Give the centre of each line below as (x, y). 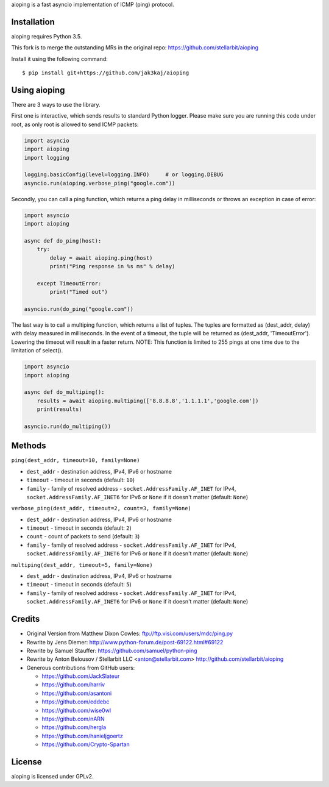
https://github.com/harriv (73, 685)
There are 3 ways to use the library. (56, 104)
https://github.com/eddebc (76, 702)
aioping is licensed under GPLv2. (52, 777)
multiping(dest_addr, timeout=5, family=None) (82, 565)
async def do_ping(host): (63, 240)
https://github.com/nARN (73, 719)
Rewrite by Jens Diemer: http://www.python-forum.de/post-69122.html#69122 (125, 642)
